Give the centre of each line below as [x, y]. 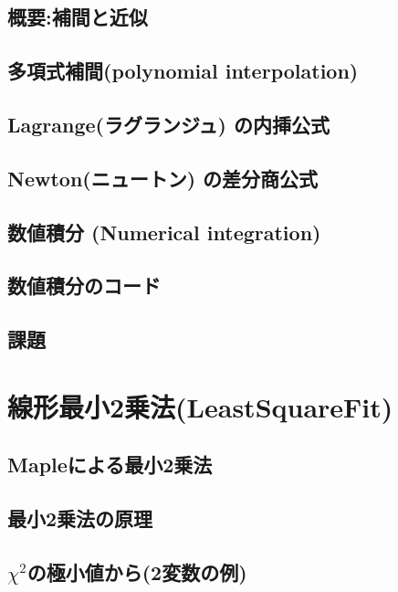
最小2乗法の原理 [80, 518]
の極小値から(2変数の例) [137, 571]
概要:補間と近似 [78, 17]
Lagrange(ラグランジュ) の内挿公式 [168, 124]
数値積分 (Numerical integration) [164, 232]
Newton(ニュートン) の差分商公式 [163, 178]
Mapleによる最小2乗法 [110, 465]
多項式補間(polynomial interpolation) [183, 71]
